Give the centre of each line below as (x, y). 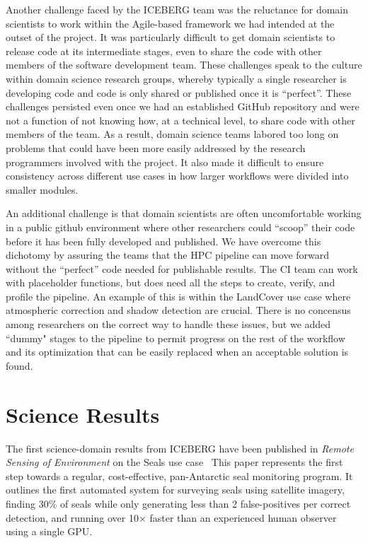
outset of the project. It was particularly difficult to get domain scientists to (171, 37)
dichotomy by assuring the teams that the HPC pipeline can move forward (168, 255)
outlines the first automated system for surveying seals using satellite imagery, (175, 490)
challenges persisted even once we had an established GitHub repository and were (183, 106)
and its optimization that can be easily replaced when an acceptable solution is (177, 352)
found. (19, 365)
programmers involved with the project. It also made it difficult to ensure (165, 162)
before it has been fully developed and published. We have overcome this (163, 241)
